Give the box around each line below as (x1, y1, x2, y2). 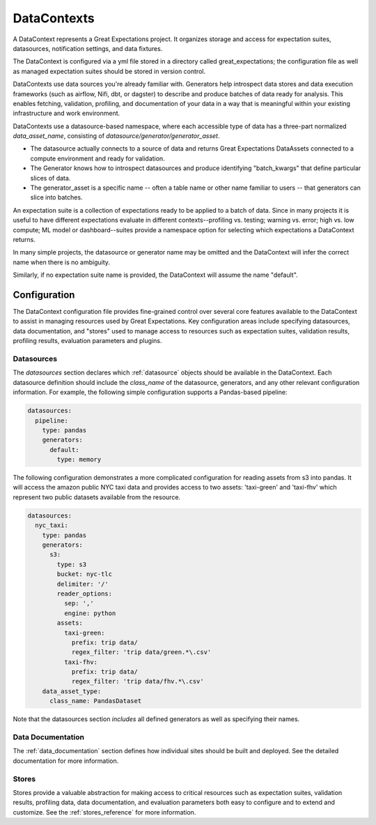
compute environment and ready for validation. (30, 154, 165, 162)
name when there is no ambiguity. (13, 258, 111, 266)
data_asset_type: (42, 687, 102, 695)
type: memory (56, 455, 102, 464)
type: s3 (56, 560, 87, 568)
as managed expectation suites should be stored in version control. (13, 67, 205, 75)
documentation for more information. (13, 757, 119, 765)
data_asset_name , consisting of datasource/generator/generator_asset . (13, 132, 220, 140)
